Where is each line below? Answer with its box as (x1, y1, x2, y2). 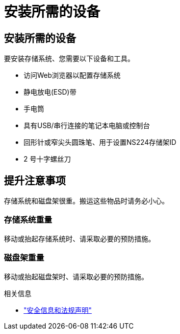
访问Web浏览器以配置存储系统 (24, 71, 121, 80)
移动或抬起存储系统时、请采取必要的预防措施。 (4, 234, 155, 243)
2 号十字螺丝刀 (24, 155, 71, 164)
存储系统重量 (4, 215, 52, 225)
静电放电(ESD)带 (24, 88, 77, 97)
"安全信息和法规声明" (24, 305, 92, 314)
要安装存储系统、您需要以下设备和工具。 (4, 54, 134, 63)
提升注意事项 (4, 174, 66, 187)
